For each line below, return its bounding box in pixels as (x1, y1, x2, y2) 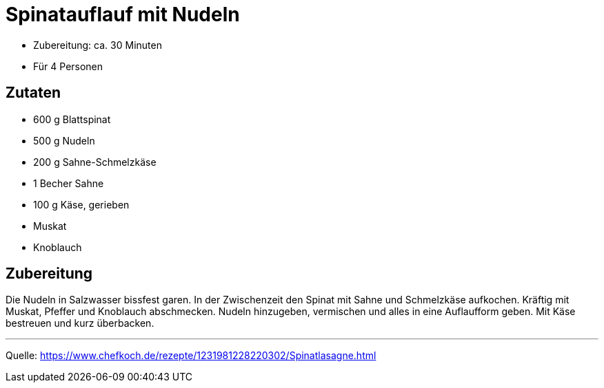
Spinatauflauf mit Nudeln (6, 3, 240, 26)
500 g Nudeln (33, 134, 95, 147)
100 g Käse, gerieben (33, 198, 130, 211)
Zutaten (6, 84, 61, 102)
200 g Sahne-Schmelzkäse (33, 155, 157, 168)
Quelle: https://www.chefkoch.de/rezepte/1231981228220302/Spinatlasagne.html (6, 349, 376, 362)
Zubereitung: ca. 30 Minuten (33, 39, 162, 51)
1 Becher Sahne (33, 177, 104, 189)
